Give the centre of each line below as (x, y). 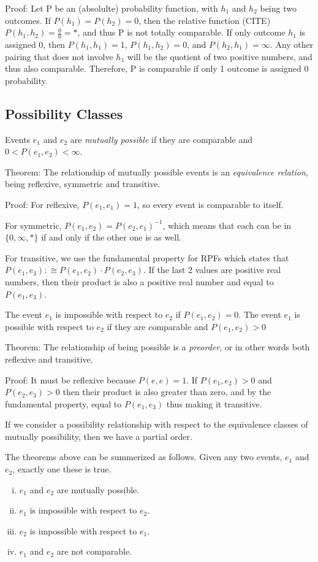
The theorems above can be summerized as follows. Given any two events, (144, 457)
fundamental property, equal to (63, 403)
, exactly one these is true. (62, 469)
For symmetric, (33, 225)
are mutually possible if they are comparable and (161, 139)
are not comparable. (94, 551)
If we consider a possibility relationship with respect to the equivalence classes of (157, 424)
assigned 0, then (35, 44)
